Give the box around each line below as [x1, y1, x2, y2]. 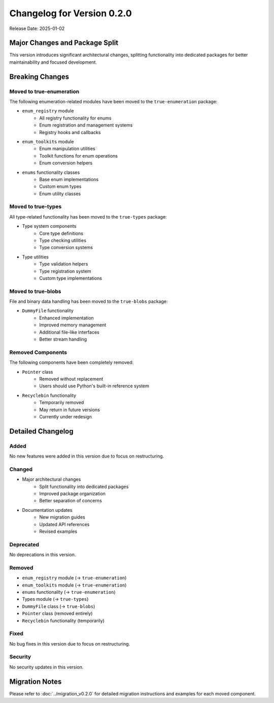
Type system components [22, 223, 77, 229]
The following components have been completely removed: [9, 359, 134, 365]
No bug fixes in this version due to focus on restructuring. [9, 640, 130, 647]
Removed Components [9, 349, 67, 356]
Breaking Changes [9, 72, 70, 81]
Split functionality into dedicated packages [39, 483, 129, 490]
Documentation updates [22, 507, 73, 513]
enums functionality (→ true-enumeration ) [22, 589, 116, 595]
